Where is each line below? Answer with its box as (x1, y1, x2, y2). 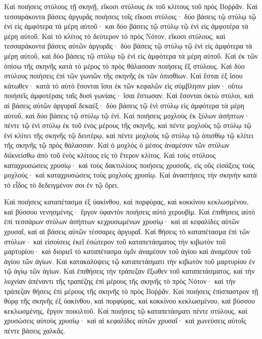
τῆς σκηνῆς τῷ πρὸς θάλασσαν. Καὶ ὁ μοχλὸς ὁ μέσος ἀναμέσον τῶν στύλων (4, 140, 230, 150)
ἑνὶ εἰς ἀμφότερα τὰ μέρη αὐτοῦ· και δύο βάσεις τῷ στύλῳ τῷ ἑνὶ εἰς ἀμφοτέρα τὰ (4, 21, 248, 31)
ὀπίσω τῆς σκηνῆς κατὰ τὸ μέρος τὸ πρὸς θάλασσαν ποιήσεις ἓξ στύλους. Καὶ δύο (4, 60, 245, 71)
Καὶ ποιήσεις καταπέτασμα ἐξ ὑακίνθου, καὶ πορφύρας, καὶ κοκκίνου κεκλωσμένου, (4, 196, 249, 207)
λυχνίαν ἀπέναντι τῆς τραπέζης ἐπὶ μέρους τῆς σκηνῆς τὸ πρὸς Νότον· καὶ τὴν (4, 276, 236, 286)
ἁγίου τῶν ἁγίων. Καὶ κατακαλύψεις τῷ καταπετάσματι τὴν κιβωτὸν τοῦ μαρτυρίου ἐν (4, 256, 255, 266)
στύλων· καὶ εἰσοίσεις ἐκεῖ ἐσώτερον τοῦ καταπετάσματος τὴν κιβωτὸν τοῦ (4, 236, 226, 246)
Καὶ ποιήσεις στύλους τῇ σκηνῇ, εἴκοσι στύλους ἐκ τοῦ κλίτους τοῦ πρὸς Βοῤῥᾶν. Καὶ (4, 1, 258, 11)
